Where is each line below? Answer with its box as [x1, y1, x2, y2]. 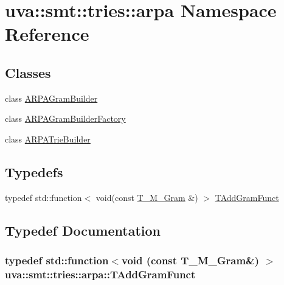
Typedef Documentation [5, 220, 161, 239]
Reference [5, 21, 89, 46]
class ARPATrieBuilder [5, 132, 91, 145]
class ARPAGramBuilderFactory [5, 112, 126, 125]
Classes [5, 63, 51, 82]
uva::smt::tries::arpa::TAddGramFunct [5, 266, 196, 281]
